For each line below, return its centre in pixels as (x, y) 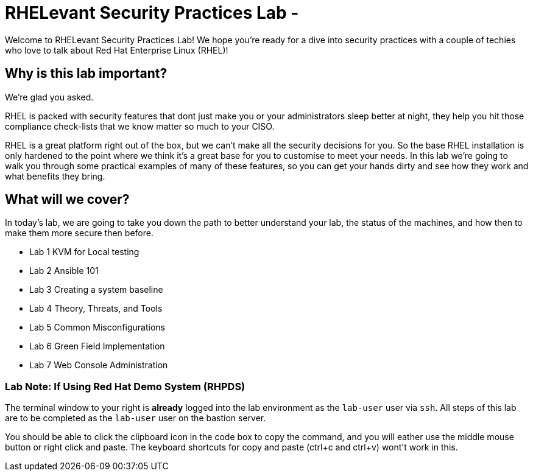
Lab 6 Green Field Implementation (97, 346)
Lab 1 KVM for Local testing (84, 252)
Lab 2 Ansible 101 (64, 271)
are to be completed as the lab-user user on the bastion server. (136, 418)
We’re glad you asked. (49, 97)
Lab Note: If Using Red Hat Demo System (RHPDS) (125, 386)
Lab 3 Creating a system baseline (96, 290)
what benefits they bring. (55, 176)
